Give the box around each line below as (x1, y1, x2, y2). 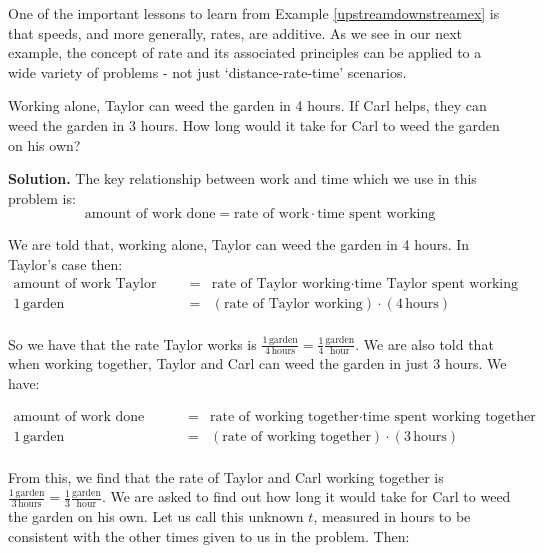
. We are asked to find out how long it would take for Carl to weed (101, 486, 511, 507)
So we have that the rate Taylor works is (8, 333, 257, 354)
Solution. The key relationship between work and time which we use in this (8, 168, 477, 189)
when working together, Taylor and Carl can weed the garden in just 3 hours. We (8, 353, 507, 374)
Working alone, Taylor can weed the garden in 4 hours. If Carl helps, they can (8, 95, 487, 116)
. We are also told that (355, 333, 494, 354)
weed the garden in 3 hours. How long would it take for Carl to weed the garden (8, 114, 500, 135)
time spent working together (362, 409, 536, 424)
